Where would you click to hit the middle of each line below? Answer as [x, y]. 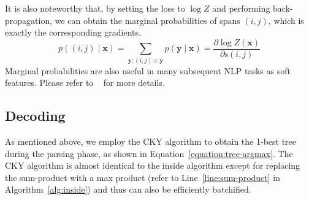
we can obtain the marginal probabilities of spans [147, 20]
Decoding [35, 116]
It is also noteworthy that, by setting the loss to [95, 8]
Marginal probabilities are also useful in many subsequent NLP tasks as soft [148, 70]
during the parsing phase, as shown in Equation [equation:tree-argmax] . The [149, 153]
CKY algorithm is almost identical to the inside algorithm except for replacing [153, 165]
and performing [241, 8]
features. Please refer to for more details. [85, 83]
